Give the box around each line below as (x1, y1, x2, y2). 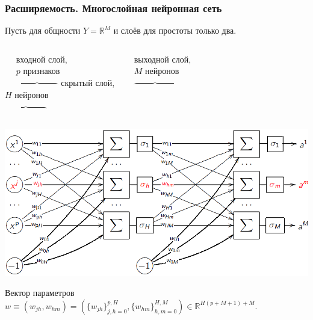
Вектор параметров (5, 286, 75, 299)
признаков (23, 64, 60, 77)
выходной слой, (134, 52, 191, 65)
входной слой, (16, 52, 67, 65)
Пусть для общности (5, 24, 81, 37)
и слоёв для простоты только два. (113, 24, 237, 37)
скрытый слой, (61, 76, 115, 88)
